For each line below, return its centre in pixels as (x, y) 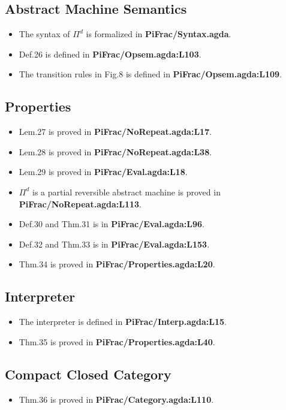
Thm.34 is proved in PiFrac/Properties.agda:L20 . (117, 264)
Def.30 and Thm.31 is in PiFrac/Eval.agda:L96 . (112, 224)
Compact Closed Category (88, 374)
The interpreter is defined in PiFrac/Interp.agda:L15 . (123, 322)
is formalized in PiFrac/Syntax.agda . (159, 34)
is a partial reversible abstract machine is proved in (126, 192)
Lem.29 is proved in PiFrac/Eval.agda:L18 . (103, 172)
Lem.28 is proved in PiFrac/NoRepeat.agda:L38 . (115, 151)
